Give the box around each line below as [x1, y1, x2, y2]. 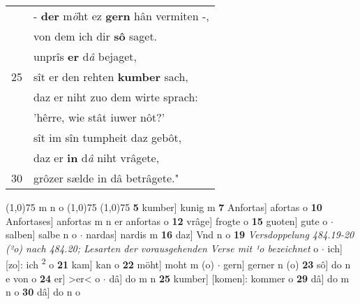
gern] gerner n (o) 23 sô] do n [223, 257, 351, 272]
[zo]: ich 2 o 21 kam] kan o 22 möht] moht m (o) [6, 255, 214, 272]
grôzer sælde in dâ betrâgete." [33, 170, 179, 186]
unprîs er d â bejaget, [33, 48, 137, 64]
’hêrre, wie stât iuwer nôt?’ [33, 109, 165, 125]
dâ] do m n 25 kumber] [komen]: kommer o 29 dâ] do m [109, 270, 350, 285]
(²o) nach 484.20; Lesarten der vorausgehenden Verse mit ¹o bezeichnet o [6, 240, 319, 255]
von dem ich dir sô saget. [33, 28, 158, 44]
